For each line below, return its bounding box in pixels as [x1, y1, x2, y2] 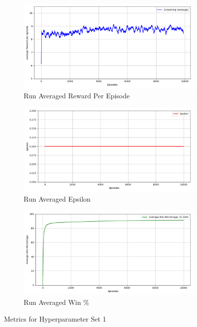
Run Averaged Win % [24, 297, 89, 307]
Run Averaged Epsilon [24, 193, 91, 204]
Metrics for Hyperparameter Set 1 [4, 313, 106, 324]
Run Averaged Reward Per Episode [24, 90, 130, 100]
